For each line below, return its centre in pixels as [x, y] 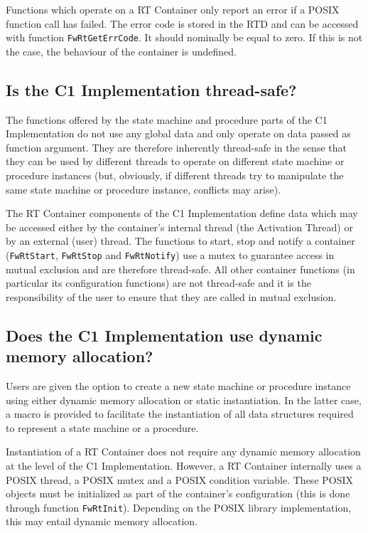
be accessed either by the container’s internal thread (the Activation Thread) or [179, 227]
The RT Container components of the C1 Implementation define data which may [182, 213]
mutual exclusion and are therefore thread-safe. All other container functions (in [180, 269]
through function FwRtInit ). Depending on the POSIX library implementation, [179, 507]
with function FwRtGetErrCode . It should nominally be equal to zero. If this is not [184, 37]
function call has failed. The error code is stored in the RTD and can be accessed [182, 23]
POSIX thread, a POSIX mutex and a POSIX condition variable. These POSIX [180, 479]
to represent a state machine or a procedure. [102, 427]
